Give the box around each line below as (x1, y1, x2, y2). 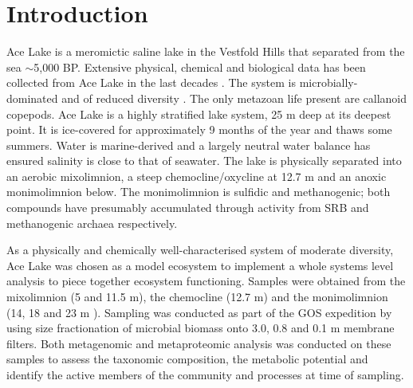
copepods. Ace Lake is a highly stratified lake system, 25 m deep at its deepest (6, 105, 391, 122)
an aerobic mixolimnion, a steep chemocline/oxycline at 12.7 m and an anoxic (6, 167, 387, 184)
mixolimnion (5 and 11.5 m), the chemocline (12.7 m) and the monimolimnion (6, 288, 388, 305)
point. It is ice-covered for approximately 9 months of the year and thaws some (6, 121, 392, 138)
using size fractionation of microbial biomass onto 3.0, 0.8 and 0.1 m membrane (6, 319, 395, 336)
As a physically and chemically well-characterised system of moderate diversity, (6, 241, 394, 258)
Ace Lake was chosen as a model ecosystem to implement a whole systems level (6, 257, 394, 273)
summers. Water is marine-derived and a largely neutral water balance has (6, 136, 371, 153)
